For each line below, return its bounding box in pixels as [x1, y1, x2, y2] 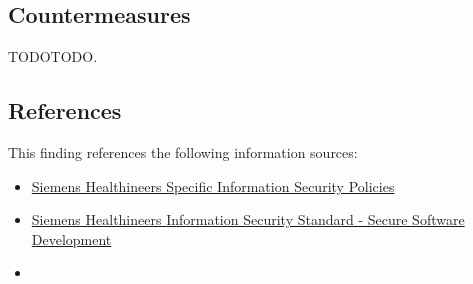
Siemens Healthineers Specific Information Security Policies [31, 175, 395, 196]
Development [31, 228, 112, 249]
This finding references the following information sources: [8, 142, 358, 162]
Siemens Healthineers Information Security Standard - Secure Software [31, 209, 465, 230]
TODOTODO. [8, 46, 98, 67]
